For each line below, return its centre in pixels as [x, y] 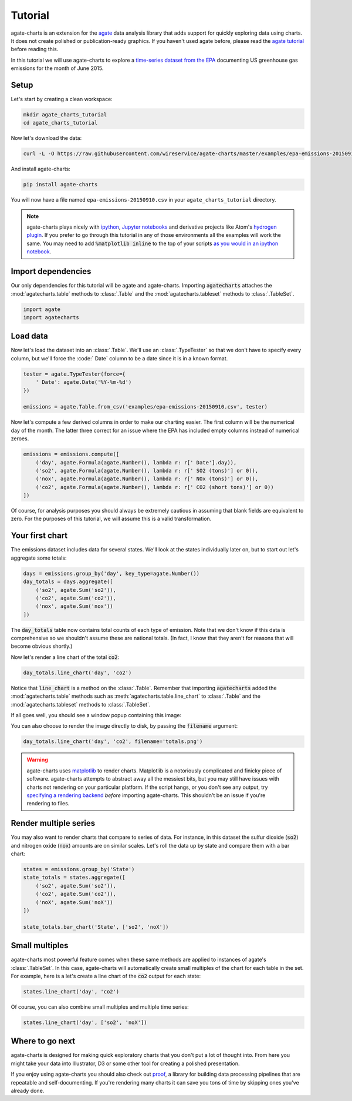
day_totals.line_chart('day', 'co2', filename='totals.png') [113, 742]
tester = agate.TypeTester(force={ [74, 374]
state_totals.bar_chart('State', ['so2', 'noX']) [96, 927]
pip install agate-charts [60, 185]
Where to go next [43, 1041]
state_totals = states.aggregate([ [74, 878]
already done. [28, 1091]
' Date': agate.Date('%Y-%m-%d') [84, 382]
